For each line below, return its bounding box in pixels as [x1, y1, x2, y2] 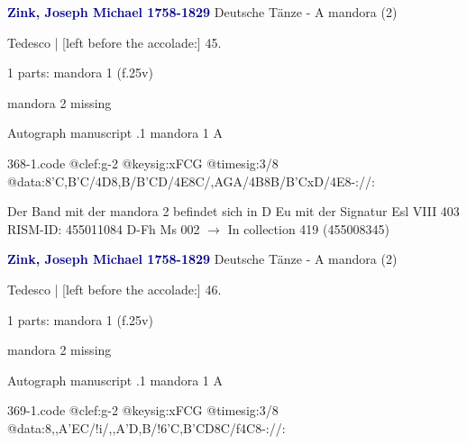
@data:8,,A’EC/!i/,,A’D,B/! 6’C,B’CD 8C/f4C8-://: [7, 418, 286, 437]
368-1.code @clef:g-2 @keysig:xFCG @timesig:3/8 [7, 153, 279, 172]
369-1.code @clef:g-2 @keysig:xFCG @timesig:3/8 [7, 401, 279, 420]
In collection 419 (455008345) [227, 219, 389, 238]
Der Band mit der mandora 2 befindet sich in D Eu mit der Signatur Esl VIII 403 [7, 202, 460, 221]
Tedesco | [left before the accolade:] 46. [7, 279, 222, 298]
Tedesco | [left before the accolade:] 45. [7, 32, 222, 51]
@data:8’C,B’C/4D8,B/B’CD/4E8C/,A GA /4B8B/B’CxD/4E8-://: [7, 171, 375, 190]
